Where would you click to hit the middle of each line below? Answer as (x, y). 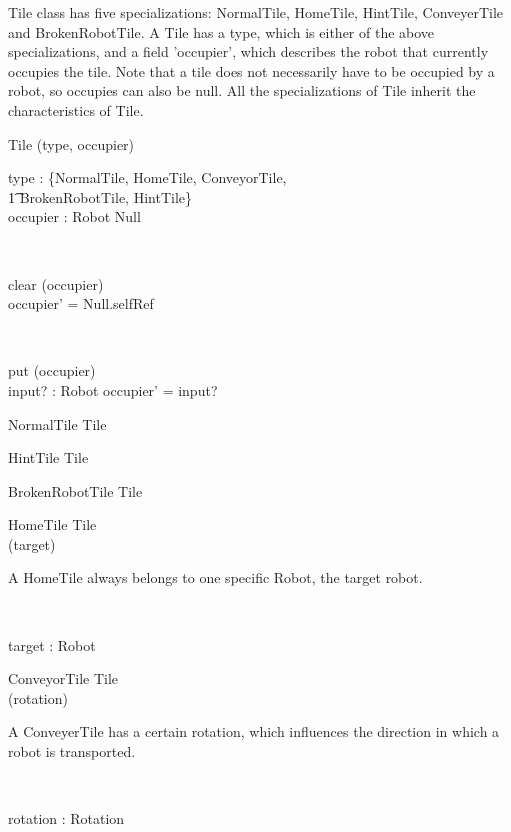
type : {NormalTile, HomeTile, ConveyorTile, (147, 177)
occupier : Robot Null (74, 216)
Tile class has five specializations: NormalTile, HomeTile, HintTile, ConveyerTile (256, 12)
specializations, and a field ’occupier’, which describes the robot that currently (248, 51)
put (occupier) (52, 370)
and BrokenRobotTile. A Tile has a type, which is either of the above (221, 31)
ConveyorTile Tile (63, 678)
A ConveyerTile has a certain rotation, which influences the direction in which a (254, 731)
